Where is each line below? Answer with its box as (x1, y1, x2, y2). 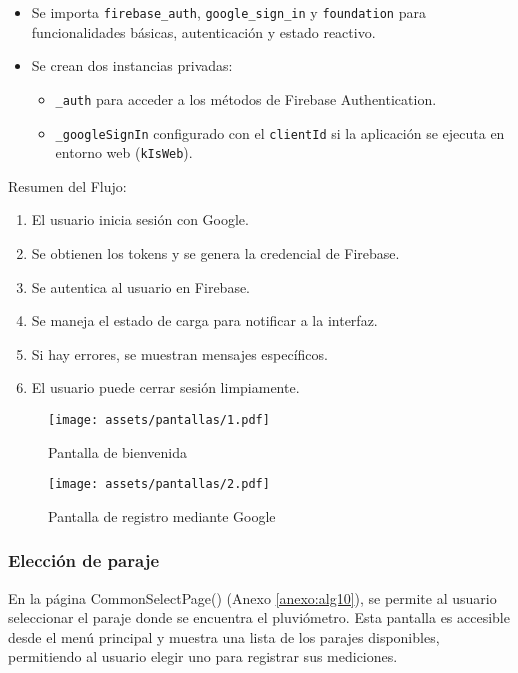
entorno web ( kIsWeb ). (55, 142, 193, 163)
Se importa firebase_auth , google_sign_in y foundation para (31, 2, 426, 22)
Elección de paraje (8, 548, 159, 573)
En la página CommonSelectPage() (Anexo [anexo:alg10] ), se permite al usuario (8, 587, 497, 608)
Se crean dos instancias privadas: (31, 55, 233, 76)
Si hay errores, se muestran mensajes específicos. (31, 343, 328, 364)
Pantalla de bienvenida (48, 441, 188, 462)
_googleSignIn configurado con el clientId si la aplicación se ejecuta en (55, 122, 505, 143)
